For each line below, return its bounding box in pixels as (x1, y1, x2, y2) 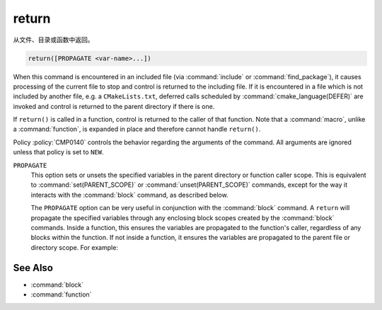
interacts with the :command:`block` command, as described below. (30, 190, 229, 199)
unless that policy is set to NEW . (13, 148, 104, 156)
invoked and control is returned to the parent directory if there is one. (13, 102, 215, 110)
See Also (13, 262, 53, 274)
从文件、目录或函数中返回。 (13, 35, 94, 44)
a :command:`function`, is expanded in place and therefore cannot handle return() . (13, 125, 261, 134)
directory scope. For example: (30, 243, 118, 251)
